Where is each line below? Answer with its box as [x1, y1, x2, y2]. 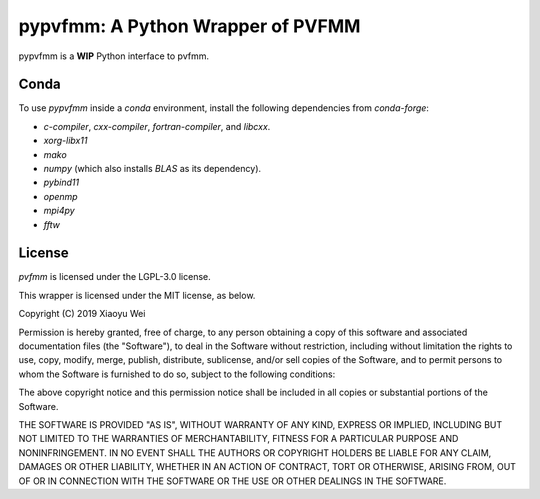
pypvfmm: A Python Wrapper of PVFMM [18, 15, 361, 37]
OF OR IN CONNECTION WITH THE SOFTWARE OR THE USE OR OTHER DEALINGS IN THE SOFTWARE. [18, 475, 447, 487]
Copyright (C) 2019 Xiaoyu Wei [18, 308, 146, 320]
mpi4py [43, 205, 75, 217]
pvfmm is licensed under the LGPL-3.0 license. [18, 271, 212, 283]
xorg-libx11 [43, 135, 88, 147]
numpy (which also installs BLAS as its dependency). [43, 163, 262, 175]
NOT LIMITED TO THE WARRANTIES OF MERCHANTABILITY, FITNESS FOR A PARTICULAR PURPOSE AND [18, 433, 459, 445]
